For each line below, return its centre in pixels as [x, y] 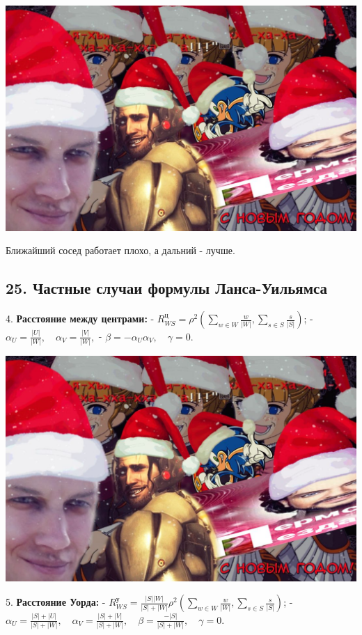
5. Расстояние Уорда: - [56, 602]
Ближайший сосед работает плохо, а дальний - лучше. [120, 250]
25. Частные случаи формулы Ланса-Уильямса [167, 288]
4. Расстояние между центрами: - [80, 319]
